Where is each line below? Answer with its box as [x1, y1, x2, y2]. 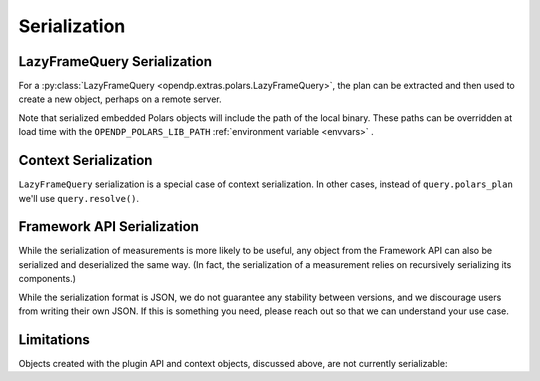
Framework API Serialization [18, 218, 200, 235]
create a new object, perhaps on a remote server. [18, 93, 222, 105]
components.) [18, 273, 77, 285]
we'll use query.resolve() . [18, 192, 140, 204]
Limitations [18, 331, 90, 348]
